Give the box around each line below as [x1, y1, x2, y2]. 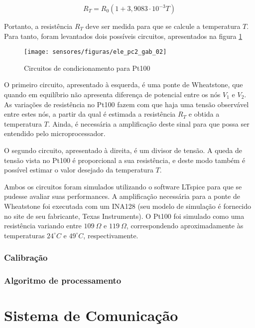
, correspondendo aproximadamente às [126, 220, 244, 231]
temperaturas [4, 230, 45, 240]
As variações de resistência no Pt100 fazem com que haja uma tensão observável [4, 99, 249, 109]
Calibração [4, 251, 48, 264]
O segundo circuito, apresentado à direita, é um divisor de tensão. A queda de [4, 145, 243, 155]
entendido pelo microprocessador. [4, 128, 106, 139]
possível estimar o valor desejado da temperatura [4, 164, 153, 175]
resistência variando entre [4, 220, 82, 231]
